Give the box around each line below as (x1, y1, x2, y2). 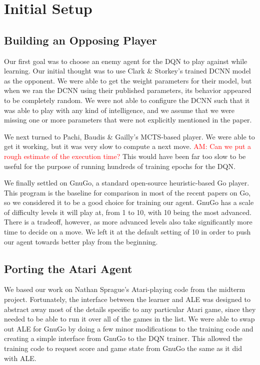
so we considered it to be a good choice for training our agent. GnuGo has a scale (4, 197, 254, 207)
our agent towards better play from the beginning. (4, 236, 158, 246)
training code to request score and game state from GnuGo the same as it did (4, 343, 242, 353)
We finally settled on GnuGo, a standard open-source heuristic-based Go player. (4, 177, 249, 188)
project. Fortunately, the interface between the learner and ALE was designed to (4, 294, 250, 304)
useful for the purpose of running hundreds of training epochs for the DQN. (4, 160, 235, 171)
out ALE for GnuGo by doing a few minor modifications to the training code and (4, 323, 253, 333)
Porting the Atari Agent (4, 260, 132, 276)
